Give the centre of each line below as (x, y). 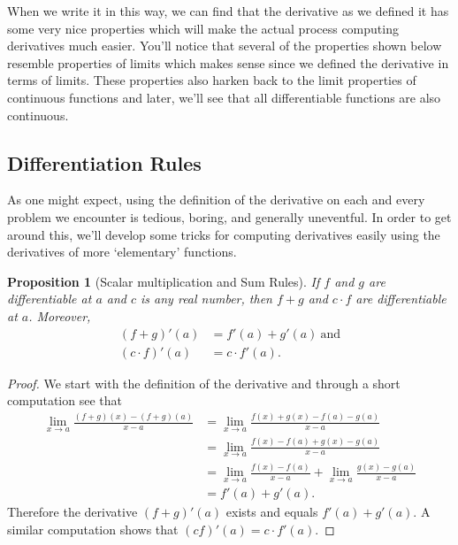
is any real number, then (206, 299)
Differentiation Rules (104, 162)
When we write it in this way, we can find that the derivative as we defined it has (228, 11)
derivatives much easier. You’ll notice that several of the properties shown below (225, 46)
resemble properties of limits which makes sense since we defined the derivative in (228, 62)
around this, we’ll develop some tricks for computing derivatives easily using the (224, 234)
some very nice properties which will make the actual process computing (203, 28)
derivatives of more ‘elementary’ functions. (122, 252)
